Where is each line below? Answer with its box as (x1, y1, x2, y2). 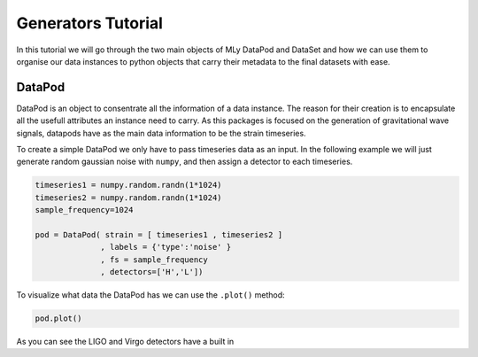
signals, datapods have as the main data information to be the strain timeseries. (16, 128, 306, 138)
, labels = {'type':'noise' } (100, 242, 232, 252)
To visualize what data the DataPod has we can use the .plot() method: (16, 290, 285, 300)
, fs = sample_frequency (100, 254, 208, 265)
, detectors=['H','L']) (100, 267, 204, 277)
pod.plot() (35, 314, 82, 323)
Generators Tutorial (16, 13, 164, 33)
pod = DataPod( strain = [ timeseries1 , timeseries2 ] (35, 229, 283, 239)
